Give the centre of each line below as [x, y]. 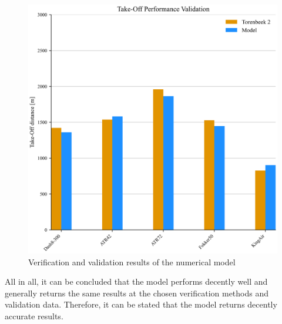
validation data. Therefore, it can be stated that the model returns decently [141, 304]
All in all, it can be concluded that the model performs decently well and [136, 281]
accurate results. [34, 315]
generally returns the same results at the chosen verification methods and [137, 293]
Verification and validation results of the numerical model [132, 261]
